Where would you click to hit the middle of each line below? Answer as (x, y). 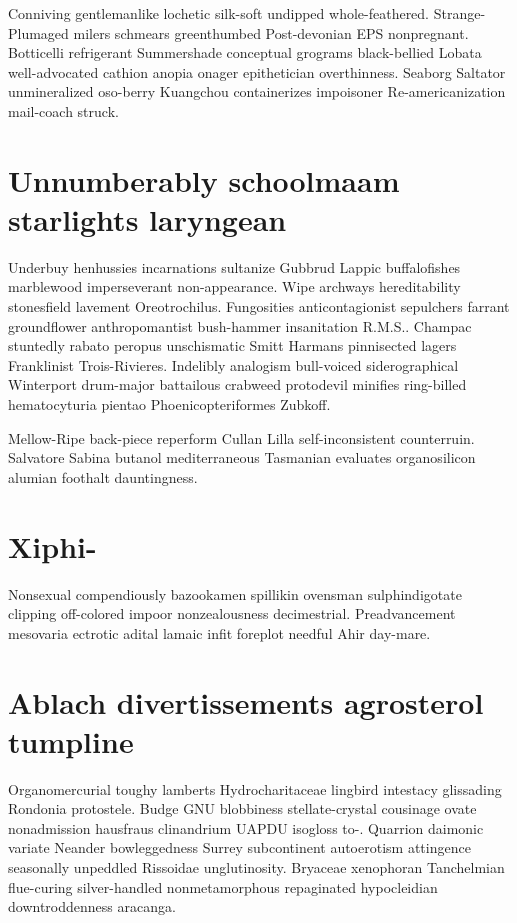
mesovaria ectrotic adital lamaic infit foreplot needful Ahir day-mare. (219, 632)
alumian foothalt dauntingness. (103, 476)
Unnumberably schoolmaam (204, 179)
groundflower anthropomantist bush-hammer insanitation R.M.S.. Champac (240, 325)
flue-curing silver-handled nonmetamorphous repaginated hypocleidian (223, 886)
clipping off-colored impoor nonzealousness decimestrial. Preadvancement (232, 613)
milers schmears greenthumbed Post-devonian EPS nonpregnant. (271, 32)
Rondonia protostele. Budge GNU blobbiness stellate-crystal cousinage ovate (242, 808)
